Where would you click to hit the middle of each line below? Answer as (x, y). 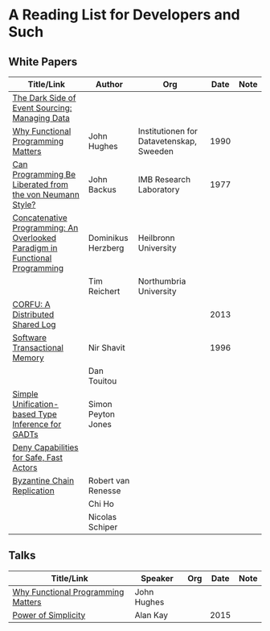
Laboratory (159, 189)
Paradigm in (35, 248)
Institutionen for (168, 131)
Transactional (38, 348)
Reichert (104, 291)
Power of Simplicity (49, 615)
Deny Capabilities (45, 447)
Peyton (101, 414)
